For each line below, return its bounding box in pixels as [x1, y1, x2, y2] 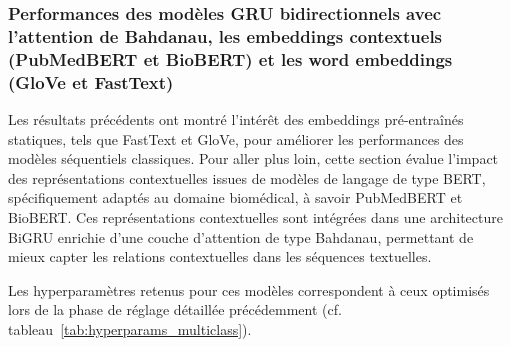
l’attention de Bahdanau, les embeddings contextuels [8, 23, 443, 48]
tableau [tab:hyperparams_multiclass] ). [8, 318, 252, 339]
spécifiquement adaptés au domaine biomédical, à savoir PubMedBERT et [8, 187, 463, 208]
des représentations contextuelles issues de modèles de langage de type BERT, [8, 167, 486, 188]
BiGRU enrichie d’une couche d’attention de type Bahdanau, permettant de [8, 226, 474, 247]
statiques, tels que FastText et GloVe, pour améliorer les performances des [8, 128, 464, 149]
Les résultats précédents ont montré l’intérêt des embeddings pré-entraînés [8, 108, 464, 129]
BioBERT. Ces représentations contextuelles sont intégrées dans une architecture [8, 206, 503, 227]
